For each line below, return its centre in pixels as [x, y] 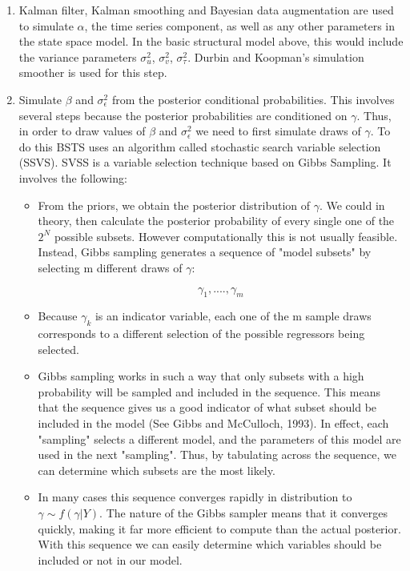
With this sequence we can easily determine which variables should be [210, 544]
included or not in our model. [110, 559]
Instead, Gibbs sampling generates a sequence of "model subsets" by [205, 252]
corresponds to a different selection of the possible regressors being [201, 334]
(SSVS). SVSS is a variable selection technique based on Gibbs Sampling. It [205, 162]
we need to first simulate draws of [278, 131]
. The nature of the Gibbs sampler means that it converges [243, 513]
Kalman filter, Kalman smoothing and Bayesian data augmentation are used [206, 10]
